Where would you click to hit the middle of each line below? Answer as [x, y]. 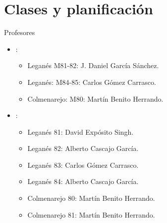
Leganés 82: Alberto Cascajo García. [83, 148]
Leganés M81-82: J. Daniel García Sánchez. [93, 65]
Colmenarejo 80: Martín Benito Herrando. [91, 198]
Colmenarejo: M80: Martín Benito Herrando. [95, 98]
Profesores [20, 32]
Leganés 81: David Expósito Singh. [81, 131]
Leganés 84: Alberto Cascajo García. [83, 181]
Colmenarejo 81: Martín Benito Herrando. [91, 214]
